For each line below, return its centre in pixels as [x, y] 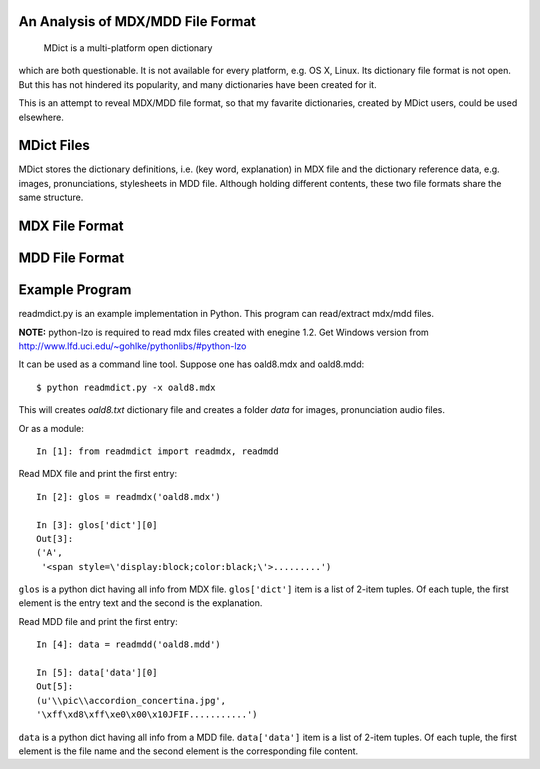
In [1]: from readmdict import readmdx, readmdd [157, 451]
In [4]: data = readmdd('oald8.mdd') [129, 644]
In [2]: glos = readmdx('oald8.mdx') [129, 496]
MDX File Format [71, 226]
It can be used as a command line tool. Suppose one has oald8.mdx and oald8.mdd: [191, 364]
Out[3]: [55, 538]
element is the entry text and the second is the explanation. [140, 603]
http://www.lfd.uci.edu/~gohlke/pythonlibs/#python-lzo [132, 346]
